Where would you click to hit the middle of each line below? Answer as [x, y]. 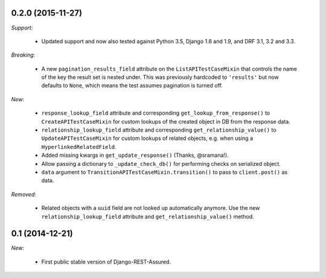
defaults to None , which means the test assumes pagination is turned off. [132, 86]
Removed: [24, 194]
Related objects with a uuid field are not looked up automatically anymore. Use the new [151, 208]
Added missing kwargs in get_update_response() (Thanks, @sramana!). [135, 155]
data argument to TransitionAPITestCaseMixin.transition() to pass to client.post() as [165, 172]
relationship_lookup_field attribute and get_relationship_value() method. [148, 216]
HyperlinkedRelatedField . [79, 147]
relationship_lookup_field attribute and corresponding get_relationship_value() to [159, 130]
